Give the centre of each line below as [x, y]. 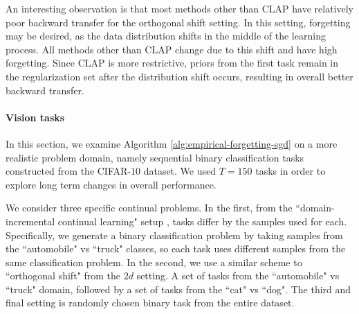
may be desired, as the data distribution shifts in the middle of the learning [166, 36]
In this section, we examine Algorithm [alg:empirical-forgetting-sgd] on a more [172, 143]
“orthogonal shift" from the [63, 276]
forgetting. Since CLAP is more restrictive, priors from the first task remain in [172, 63]
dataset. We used [180, 171]
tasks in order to [291, 171]
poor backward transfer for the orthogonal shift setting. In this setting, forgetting [178, 22]
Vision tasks [35, 117]
